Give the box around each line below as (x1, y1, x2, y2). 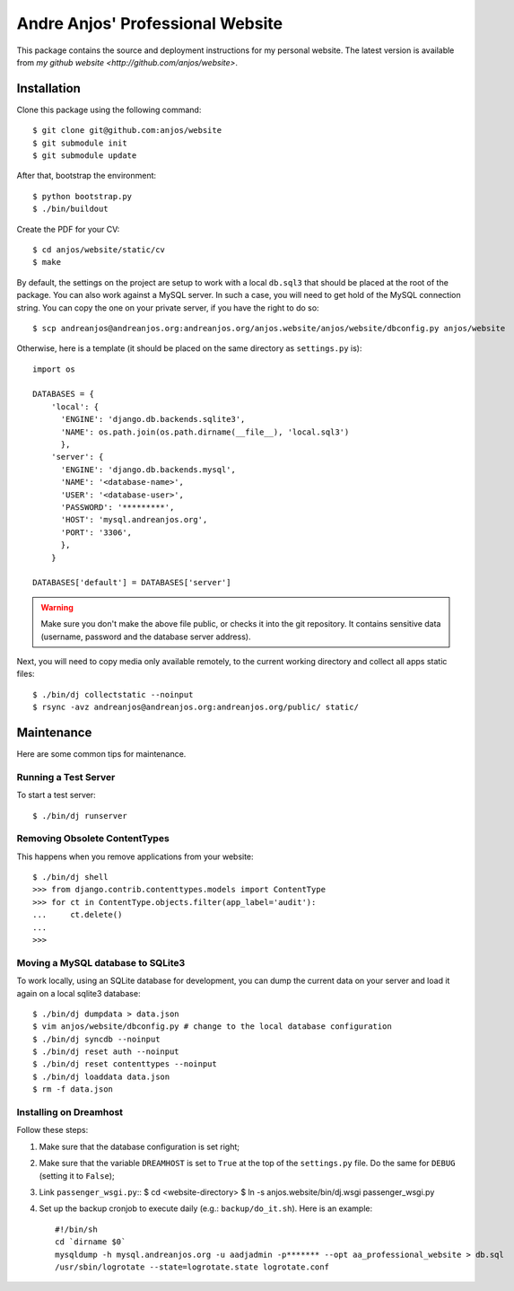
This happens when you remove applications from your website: (16, 851, 255, 862)
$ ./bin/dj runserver (32, 811, 127, 821)
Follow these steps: (16, 1125, 89, 1136)
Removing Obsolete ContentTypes (16, 832, 170, 845)
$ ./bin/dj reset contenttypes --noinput (32, 1059, 217, 1069)
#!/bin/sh (55, 1224, 98, 1234)
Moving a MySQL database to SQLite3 (16, 956, 186, 969)
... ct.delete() (32, 909, 123, 920)
